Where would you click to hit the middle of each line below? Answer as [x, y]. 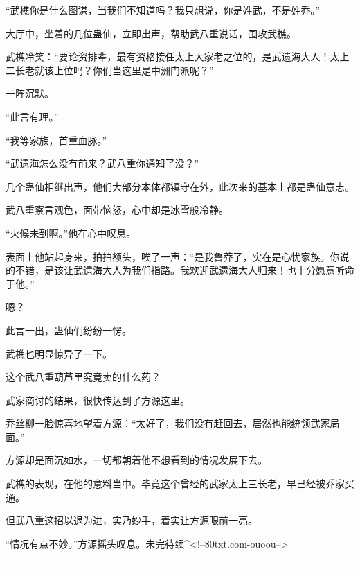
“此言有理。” [32, 116]
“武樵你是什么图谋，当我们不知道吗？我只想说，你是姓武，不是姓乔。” [163, 10]
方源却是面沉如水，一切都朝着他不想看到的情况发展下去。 [136, 460]
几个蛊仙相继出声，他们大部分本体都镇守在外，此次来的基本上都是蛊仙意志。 [180, 186]
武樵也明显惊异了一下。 [59, 353]
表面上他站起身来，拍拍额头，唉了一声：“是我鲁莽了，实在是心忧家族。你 [173, 256]
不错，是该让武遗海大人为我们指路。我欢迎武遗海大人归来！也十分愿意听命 [184, 270]
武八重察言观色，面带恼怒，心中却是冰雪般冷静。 [117, 210]
